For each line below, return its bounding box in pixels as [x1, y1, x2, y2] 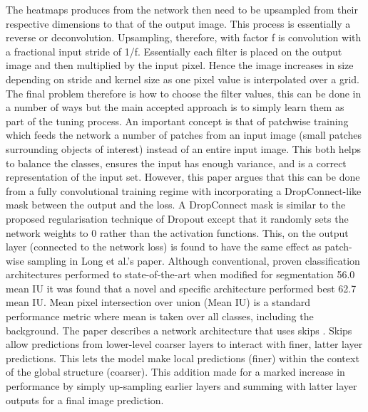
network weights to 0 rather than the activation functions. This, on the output [6, 225, 349, 240]
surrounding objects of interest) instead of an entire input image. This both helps [6, 141, 362, 156]
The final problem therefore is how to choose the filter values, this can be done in [6, 85, 362, 100]
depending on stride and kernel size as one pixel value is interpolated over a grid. [6, 71, 359, 86]
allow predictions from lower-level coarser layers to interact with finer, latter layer [6, 337, 363, 352]
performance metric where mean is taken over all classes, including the [6, 309, 314, 324]
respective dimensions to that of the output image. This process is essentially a [6, 16, 351, 31]
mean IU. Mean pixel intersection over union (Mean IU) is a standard [6, 295, 310, 310]
